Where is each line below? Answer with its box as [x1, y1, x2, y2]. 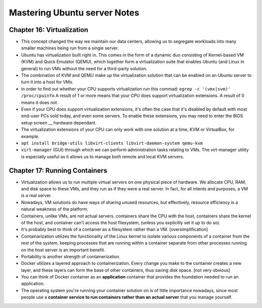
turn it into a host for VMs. [21, 79, 74, 85]
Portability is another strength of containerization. [21, 253, 121, 259]
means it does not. [21, 99, 58, 105]
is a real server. [21, 193, 52, 199]
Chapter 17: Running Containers [9, 166, 108, 174]
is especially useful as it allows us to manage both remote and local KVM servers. [21, 154, 184, 159]
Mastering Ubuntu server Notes [9, 7, 139, 18]
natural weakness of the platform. [21, 206, 89, 212]
